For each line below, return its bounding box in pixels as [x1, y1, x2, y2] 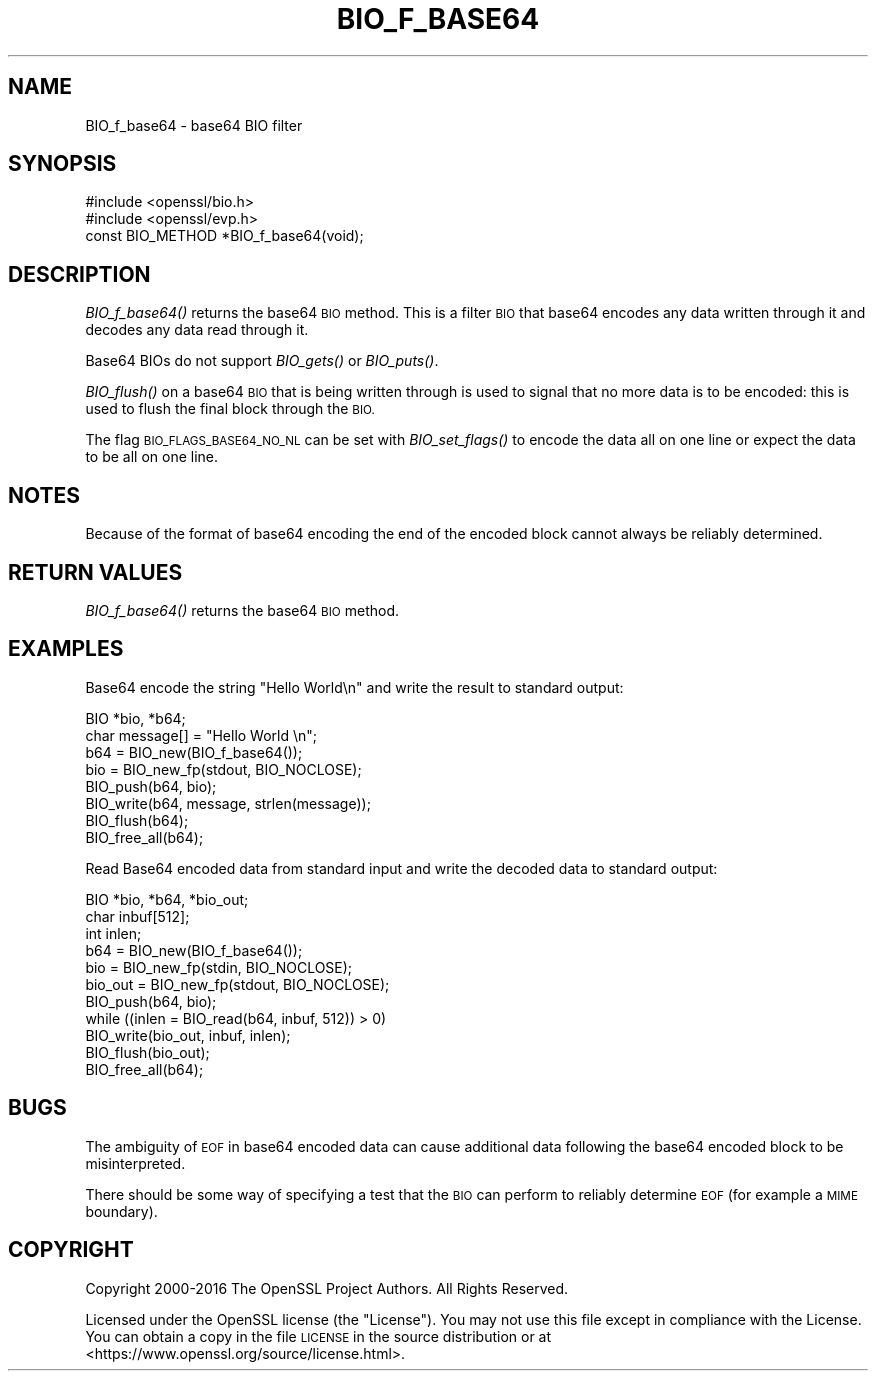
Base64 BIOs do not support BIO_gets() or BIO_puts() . [85, 352, 439, 370]
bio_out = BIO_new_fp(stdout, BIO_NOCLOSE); [85, 975, 390, 993]
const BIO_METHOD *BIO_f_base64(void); [85, 227, 364, 245]
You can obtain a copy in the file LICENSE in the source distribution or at [85, 1327, 552, 1345]
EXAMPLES [8, 636, 124, 662]
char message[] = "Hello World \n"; [85, 726, 318, 744]
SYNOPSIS [8, 151, 117, 177]
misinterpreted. [85, 1154, 186, 1172]
